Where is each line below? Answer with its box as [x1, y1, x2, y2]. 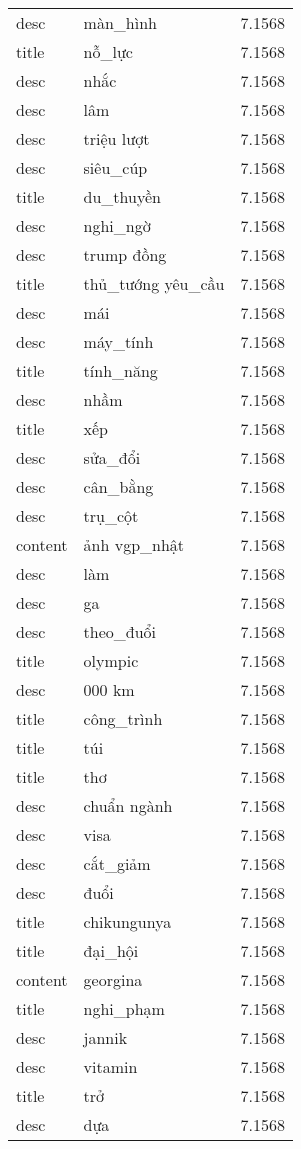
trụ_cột [83, 504, 139, 527]
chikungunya [83, 910, 172, 933]
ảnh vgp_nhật [83, 533, 185, 556]
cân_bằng [83, 475, 154, 498]
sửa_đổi [83, 446, 141, 469]
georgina [83, 968, 143, 991]
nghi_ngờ [83, 214, 151, 237]
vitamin [83, 1055, 138, 1078]
